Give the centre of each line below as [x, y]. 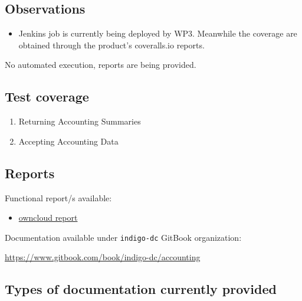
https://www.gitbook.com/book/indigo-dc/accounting [103, 257]
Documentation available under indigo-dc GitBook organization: [123, 237]
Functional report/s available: [58, 197]
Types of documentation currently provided [141, 289]
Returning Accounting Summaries [80, 121]
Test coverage [47, 96]
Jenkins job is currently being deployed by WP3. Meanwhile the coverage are [158, 33]
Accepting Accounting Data [68, 141]
